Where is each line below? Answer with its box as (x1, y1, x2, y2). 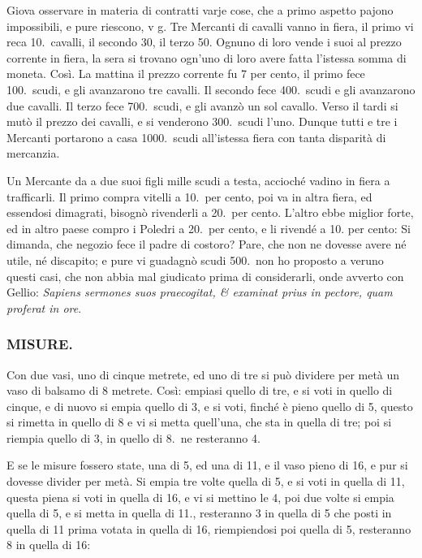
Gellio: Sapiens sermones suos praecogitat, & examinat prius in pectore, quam (6, 283, 393, 301)
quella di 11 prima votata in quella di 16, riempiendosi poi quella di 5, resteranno (6, 520, 411, 537)
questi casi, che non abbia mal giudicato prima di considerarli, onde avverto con (6, 267, 404, 284)
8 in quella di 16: (6, 536, 91, 553)
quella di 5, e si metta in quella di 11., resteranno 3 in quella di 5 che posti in (6, 504, 392, 521)
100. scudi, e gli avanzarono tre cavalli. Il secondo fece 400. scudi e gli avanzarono (6, 80, 416, 97)
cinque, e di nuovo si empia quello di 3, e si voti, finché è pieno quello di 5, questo (6, 397, 413, 414)
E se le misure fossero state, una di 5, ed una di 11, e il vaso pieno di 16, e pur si (6, 456, 408, 474)
